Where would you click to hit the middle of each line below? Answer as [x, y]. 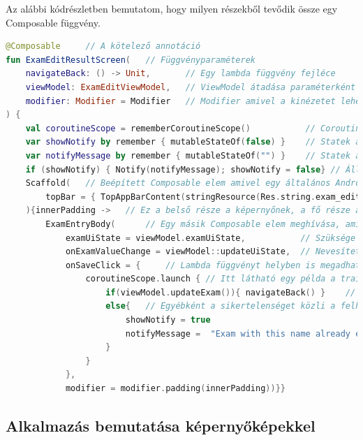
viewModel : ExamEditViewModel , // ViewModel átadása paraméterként [191, 87]
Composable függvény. [53, 22]
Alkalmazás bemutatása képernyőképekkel [161, 426]
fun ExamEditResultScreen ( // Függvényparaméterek [131, 60]
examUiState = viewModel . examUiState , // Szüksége [210, 238]
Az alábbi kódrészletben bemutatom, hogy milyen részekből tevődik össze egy [172, 8]
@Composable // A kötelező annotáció [103, 46]
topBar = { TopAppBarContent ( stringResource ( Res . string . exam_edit [203, 197]
